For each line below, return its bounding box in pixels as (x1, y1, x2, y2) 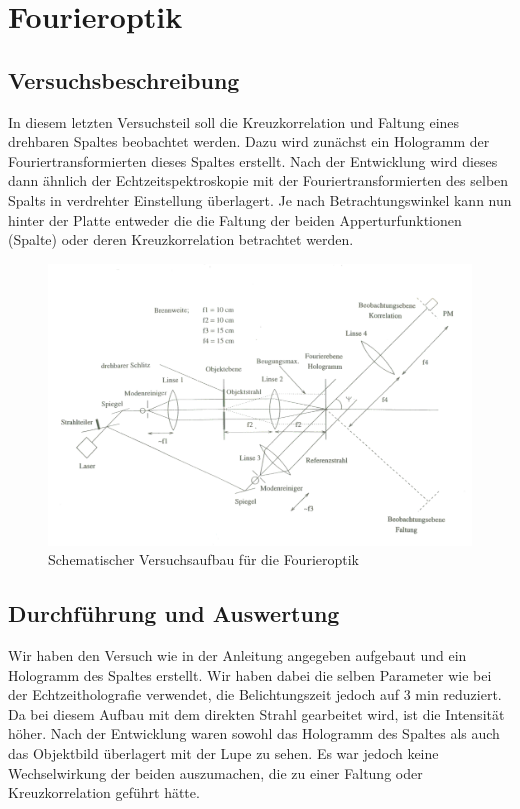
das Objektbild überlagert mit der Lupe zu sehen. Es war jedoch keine (8, 743, 439, 764)
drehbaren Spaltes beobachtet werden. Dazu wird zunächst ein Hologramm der (8, 131, 490, 152)
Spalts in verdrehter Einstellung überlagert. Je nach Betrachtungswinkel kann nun (8, 189, 512, 210)
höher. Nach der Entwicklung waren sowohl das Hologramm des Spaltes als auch (8, 723, 500, 744)
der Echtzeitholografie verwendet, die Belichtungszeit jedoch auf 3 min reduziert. (8, 684, 502, 705)
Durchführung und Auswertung (8, 598, 340, 629)
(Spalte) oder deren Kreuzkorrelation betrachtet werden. (8, 229, 354, 250)
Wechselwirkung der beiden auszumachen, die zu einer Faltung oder (8, 762, 423, 783)
